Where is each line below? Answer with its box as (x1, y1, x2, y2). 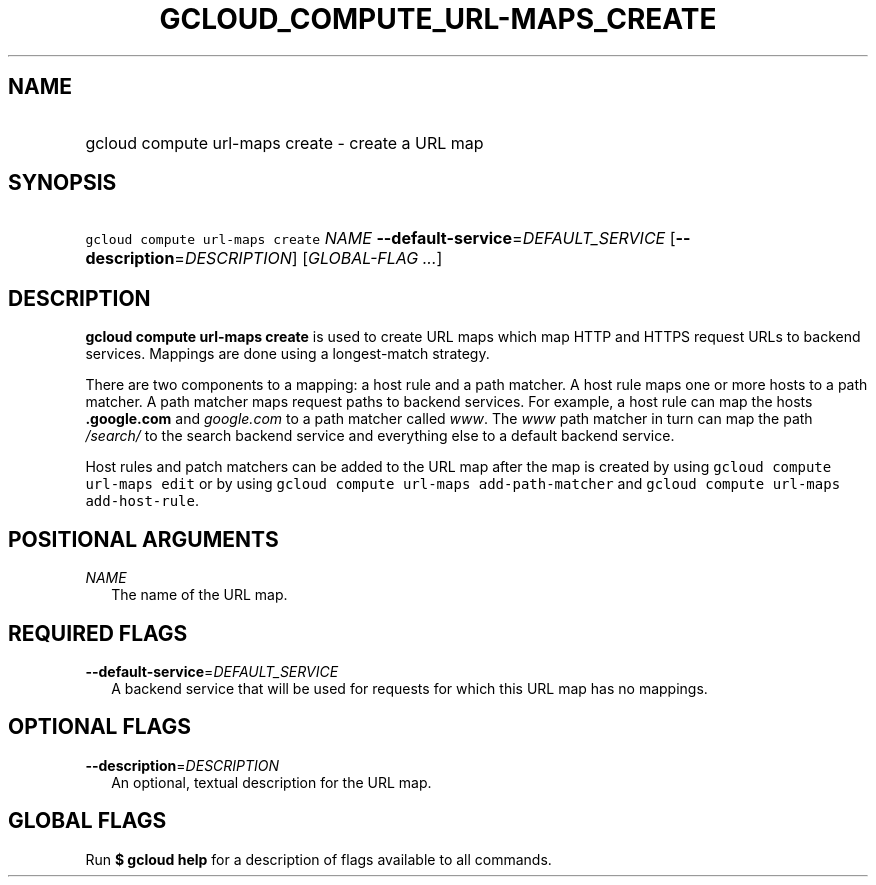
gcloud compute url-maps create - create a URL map (85, 132, 484, 153)
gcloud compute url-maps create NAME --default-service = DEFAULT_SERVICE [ (85, 228, 676, 249)
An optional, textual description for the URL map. (111, 773, 432, 791)
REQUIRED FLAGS (8, 620, 188, 646)
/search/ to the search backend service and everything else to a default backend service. (85, 427, 675, 445)
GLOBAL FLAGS (8, 808, 167, 834)
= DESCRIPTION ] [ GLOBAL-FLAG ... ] (174, 248, 443, 269)
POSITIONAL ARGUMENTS (8, 526, 279, 552)
